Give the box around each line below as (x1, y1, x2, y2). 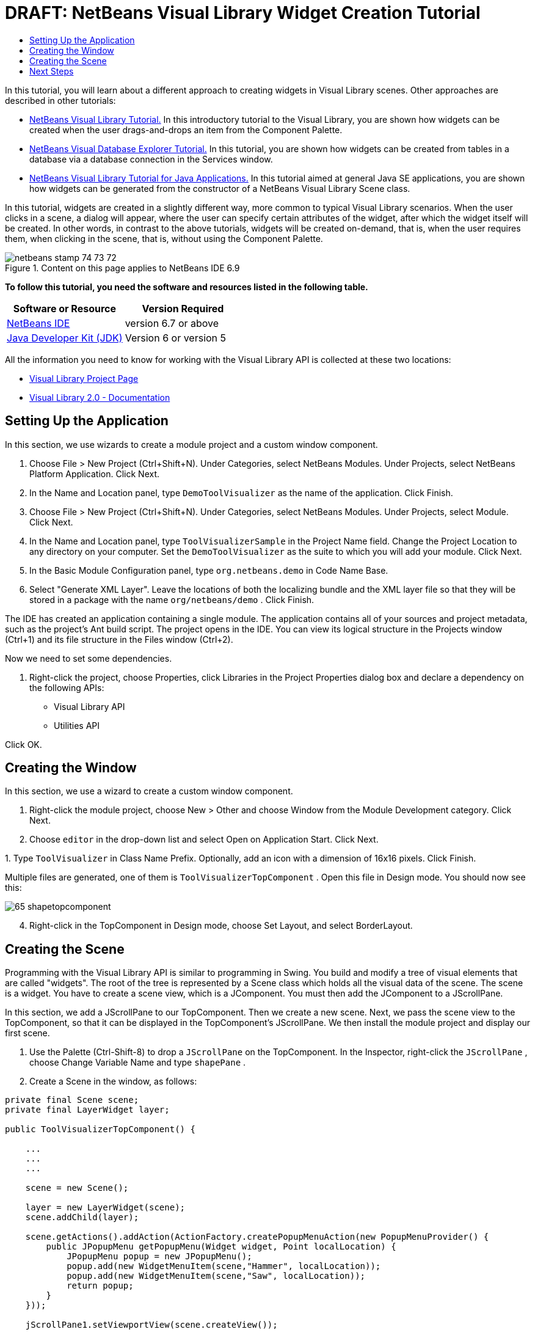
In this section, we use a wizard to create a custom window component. (5, 786, 293, 797)
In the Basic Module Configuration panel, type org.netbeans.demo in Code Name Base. (29, 565, 388, 576)
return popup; (67, 1281, 134, 1291)
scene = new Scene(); (25, 1183, 129, 1193)
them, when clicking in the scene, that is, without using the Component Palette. (5, 233, 323, 244)
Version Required (142, 302, 224, 315)
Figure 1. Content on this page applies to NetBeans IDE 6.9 (5, 262, 240, 273)
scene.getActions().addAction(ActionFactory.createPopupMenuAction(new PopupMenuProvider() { (25, 1232, 489, 1242)
